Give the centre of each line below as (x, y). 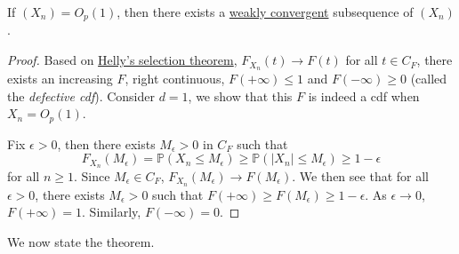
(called (429, 78)
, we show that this (240, 95)
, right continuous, (175, 78)
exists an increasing (60, 78)
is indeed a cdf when (364, 95)
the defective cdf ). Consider (81, 95)
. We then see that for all (360, 176)
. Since (92, 176)
